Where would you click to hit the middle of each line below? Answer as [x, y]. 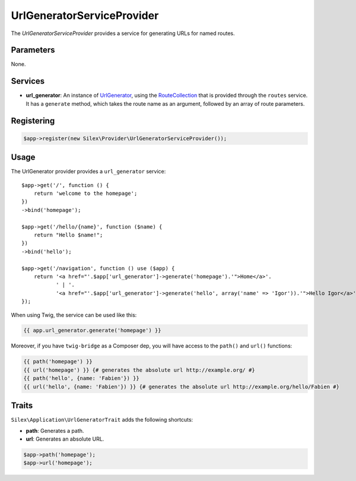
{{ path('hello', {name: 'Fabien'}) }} [81, 378]
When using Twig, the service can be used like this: [74, 315]
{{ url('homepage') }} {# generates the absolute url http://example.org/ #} [139, 370]
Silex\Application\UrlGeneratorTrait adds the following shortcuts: [102, 420]
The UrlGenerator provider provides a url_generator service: [88, 172]
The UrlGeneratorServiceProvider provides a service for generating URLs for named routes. [123, 33]
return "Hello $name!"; [68, 235]
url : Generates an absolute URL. [65, 439]
